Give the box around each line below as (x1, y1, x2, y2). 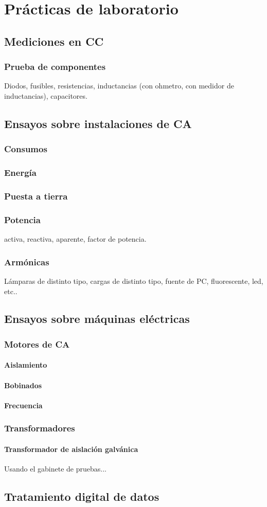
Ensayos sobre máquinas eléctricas (4, 311, 190, 327)
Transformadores (4, 422, 75, 434)
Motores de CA (4, 337, 70, 350)
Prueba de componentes (4, 60, 106, 73)
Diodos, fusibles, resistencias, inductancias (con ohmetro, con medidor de (4, 80, 234, 91)
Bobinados (4, 379, 42, 390)
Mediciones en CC (4, 33, 104, 49)
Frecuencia (4, 400, 43, 410)
